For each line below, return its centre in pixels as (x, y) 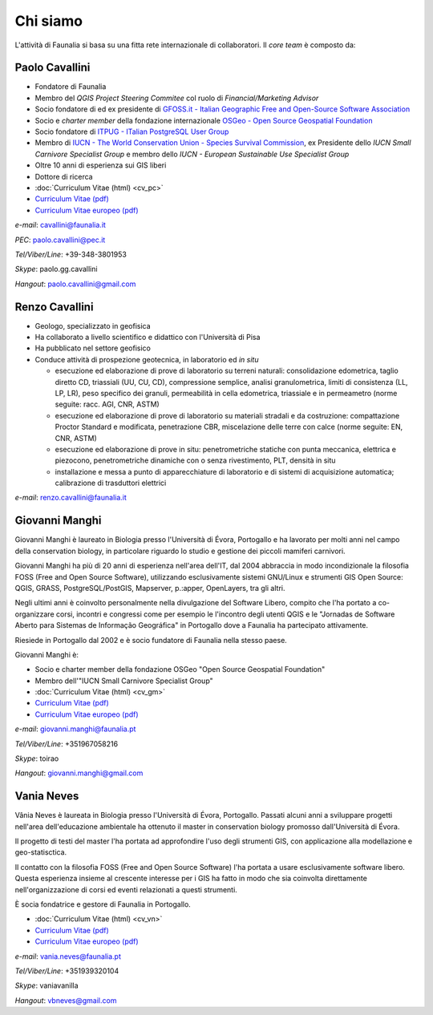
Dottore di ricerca (64, 176)
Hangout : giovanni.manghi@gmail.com (79, 773)
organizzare (35, 614)
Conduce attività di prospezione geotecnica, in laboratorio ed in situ (147, 359)
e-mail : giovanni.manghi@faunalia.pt (75, 729)
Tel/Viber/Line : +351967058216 (67, 744)
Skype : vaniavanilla (47, 985)
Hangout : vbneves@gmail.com (66, 1000)
